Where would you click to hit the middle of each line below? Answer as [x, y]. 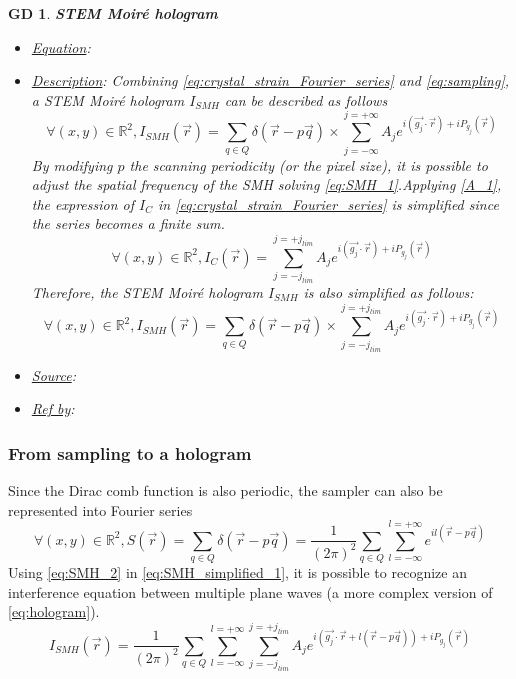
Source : [54, 374]
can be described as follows [306, 99]
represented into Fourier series [100, 509]
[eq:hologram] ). [54, 611]
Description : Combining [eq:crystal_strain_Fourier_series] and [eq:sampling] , [270, 80]
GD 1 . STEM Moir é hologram [113, 13]
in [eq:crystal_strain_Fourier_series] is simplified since [328, 203]
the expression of [83, 203]
